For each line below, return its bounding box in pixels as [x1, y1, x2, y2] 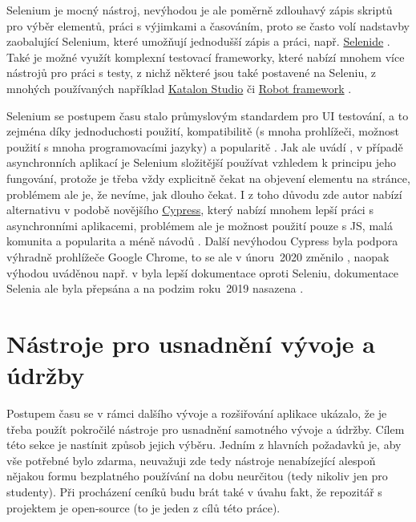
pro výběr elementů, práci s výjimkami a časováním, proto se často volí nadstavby [6, 17, 410, 34]
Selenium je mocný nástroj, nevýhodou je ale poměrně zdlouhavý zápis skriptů [6, 2, 393, 18]
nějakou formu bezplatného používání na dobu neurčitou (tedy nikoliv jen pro [6, 467, 388, 484]
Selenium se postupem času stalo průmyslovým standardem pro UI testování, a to [6, 107, 409, 123]
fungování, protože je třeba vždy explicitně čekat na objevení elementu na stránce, [6, 169, 410, 186]
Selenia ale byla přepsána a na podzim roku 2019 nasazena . [6, 280, 304, 297]
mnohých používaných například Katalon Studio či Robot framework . [6, 79, 352, 96]
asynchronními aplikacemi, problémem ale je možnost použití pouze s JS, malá [6, 216, 393, 233]
